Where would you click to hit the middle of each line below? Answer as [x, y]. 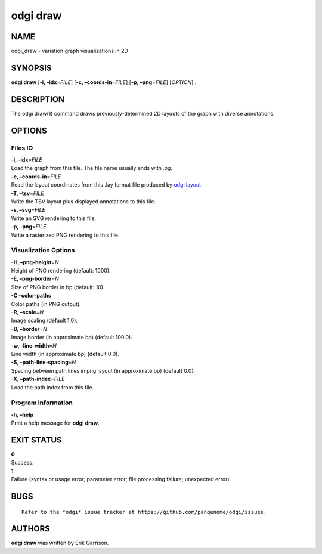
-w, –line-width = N [34, 345]
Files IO [22, 148]
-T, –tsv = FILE [27, 193]
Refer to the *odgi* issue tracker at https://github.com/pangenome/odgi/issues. [144, 512]
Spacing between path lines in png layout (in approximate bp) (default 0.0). [103, 370]
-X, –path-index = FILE [38, 379]
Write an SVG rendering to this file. [54, 218]
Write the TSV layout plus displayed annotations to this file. [83, 201]
